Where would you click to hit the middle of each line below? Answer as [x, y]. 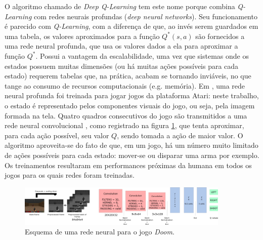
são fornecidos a [220, 36]
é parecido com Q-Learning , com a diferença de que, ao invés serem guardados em [131, 26]
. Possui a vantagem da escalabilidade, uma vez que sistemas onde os [142, 55]
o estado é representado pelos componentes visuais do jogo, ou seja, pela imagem [130, 105]
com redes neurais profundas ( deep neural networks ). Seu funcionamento [145, 16]
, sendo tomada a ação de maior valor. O [180, 135]
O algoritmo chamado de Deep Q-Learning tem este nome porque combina [120, 6]
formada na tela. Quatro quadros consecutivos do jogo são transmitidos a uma [126, 115]
